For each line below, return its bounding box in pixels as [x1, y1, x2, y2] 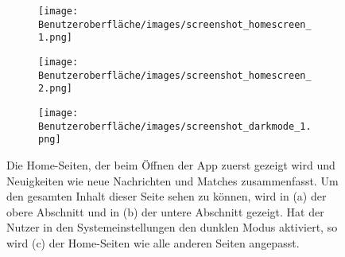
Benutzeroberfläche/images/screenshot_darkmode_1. [38, 120, 312, 132]
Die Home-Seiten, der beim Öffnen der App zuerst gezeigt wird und [6, 156, 335, 173]
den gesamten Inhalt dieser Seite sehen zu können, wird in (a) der [6, 188, 327, 204]
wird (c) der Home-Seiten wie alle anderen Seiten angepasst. [6, 234, 300, 251]
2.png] [38, 83, 72, 95]
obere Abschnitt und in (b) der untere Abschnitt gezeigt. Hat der [6, 203, 324, 220]
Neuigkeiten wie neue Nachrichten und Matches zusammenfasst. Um [6, 172, 339, 189]
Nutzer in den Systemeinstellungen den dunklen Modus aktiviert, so [6, 219, 338, 236]
